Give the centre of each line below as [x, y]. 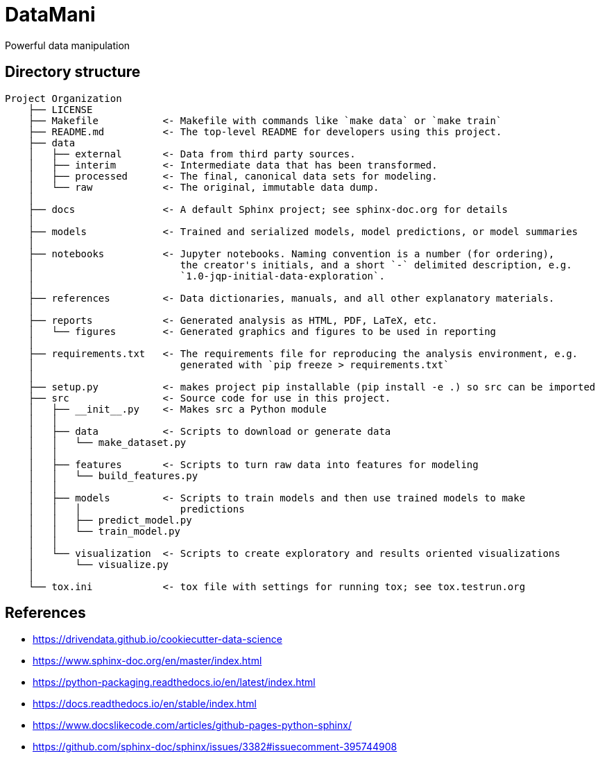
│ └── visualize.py [98, 564]
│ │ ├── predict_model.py [110, 520]
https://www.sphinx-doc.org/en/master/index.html [147, 661]
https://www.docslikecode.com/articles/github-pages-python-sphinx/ [192, 725]
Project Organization [63, 98]
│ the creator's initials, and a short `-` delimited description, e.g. [300, 265]
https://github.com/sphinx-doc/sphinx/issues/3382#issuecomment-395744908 [215, 747]
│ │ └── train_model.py [104, 531]
